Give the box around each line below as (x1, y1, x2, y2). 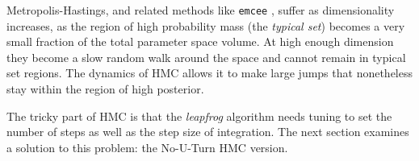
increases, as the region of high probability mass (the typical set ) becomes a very (6, 17, 405, 34)
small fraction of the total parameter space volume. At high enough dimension (6, 33, 394, 50)
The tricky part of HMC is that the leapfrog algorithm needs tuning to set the (6, 107, 392, 124)
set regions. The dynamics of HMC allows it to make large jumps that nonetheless (6, 64, 413, 81)
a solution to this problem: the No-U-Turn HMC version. (6, 138, 288, 155)
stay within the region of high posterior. (6, 80, 204, 97)
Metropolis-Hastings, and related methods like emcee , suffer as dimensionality (6, 2, 395, 18)
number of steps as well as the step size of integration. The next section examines (6, 123, 409, 140)
